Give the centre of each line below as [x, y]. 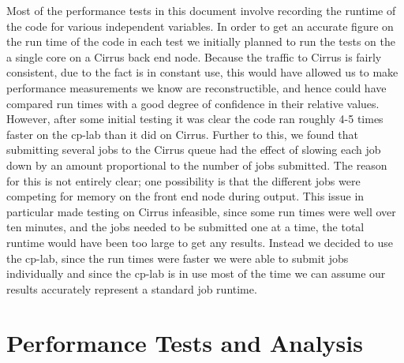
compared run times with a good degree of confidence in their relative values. [193, 103]
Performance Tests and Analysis [185, 343]
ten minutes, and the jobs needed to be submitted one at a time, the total [185, 227]
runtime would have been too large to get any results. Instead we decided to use [200, 242]
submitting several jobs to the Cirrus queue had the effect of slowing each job [194, 150]
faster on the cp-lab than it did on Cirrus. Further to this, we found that [182, 134]
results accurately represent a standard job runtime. [132, 288]
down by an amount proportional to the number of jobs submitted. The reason [197, 165]
